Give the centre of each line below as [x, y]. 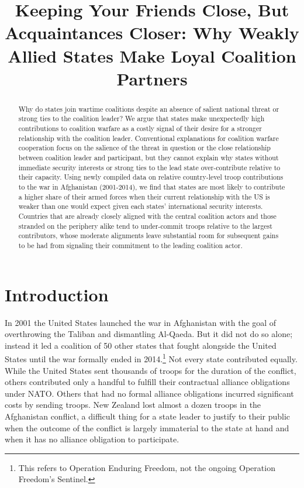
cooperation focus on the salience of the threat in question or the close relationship [144, 148]
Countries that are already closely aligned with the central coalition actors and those [147, 216]
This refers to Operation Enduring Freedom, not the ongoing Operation [147, 467]
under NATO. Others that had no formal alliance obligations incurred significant [149, 393]
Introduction [57, 294]
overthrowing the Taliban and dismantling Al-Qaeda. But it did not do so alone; [149, 334]
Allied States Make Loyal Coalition [152, 55]
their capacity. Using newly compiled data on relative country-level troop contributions [151, 177]
